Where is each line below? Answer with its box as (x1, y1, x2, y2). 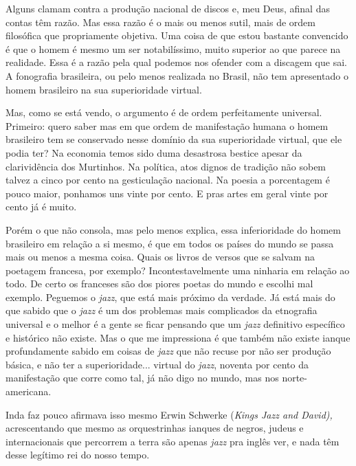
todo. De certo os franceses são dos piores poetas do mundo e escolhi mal (5, 276, 313, 291)
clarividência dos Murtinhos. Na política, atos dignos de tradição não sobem (5, 159, 326, 173)
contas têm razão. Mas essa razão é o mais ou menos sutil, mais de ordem (5, 14, 315, 29)
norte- (282, 370, 307, 385)
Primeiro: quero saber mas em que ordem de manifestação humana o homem (5, 118, 329, 133)
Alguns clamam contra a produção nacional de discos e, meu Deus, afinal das (5, 1, 330, 15)
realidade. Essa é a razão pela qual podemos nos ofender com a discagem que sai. (5, 55, 347, 69)
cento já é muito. (5, 199, 77, 214)
